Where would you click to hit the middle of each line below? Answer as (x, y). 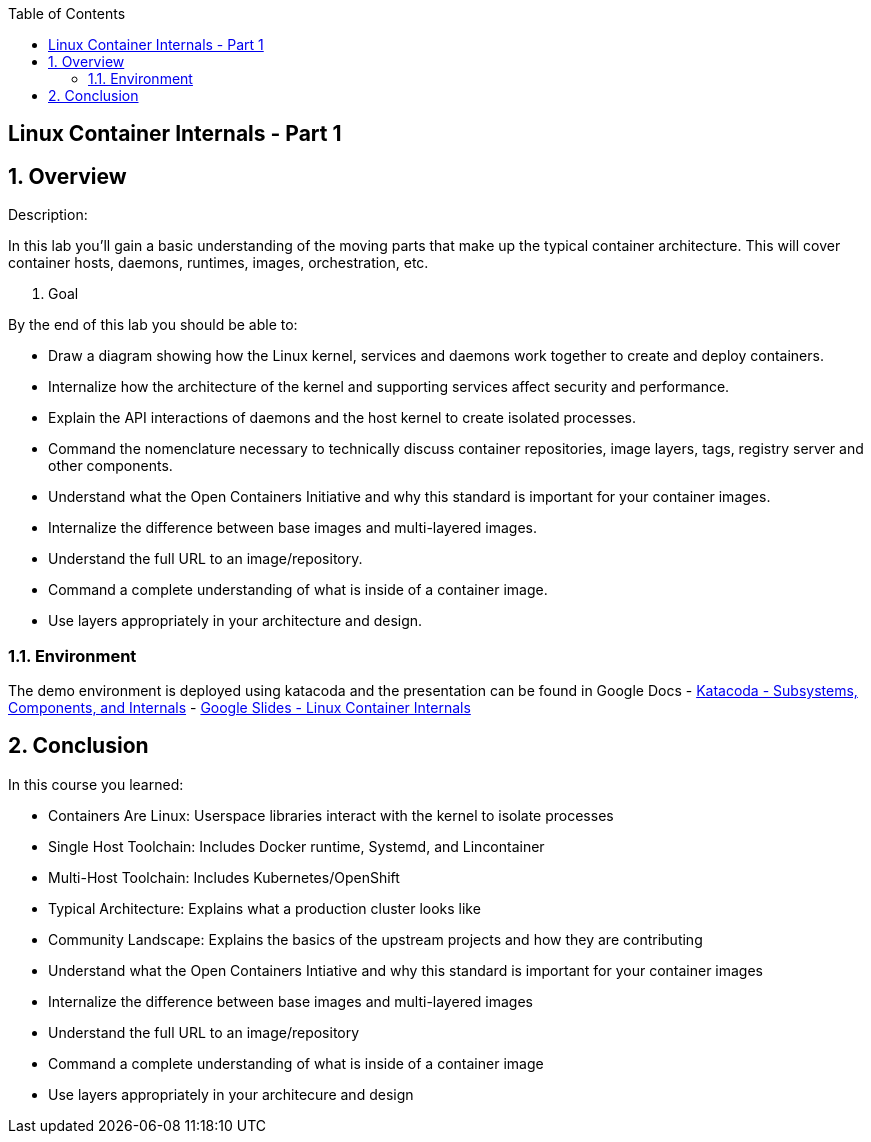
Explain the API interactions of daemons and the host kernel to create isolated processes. (342, 418)
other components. (110, 466)
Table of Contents (67, 13)
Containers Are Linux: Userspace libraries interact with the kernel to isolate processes (331, 815)
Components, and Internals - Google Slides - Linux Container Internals (239, 708)
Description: (48, 215)
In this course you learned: (96, 784)
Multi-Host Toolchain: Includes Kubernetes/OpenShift (224, 877)
